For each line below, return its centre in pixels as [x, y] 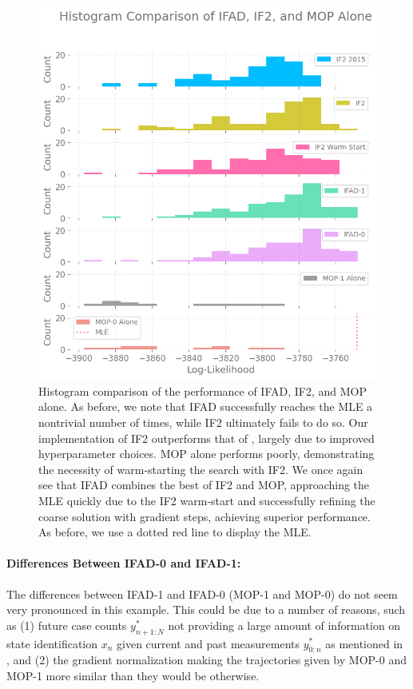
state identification [52, 643]
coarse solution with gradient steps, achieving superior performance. [205, 516]
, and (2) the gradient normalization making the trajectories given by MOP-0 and [206, 660]
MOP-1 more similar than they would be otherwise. [133, 675]
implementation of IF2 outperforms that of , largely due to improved [206, 438]
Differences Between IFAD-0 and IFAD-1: [124, 563]
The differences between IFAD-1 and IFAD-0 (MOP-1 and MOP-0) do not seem [202, 593]
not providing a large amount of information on [284, 625]
